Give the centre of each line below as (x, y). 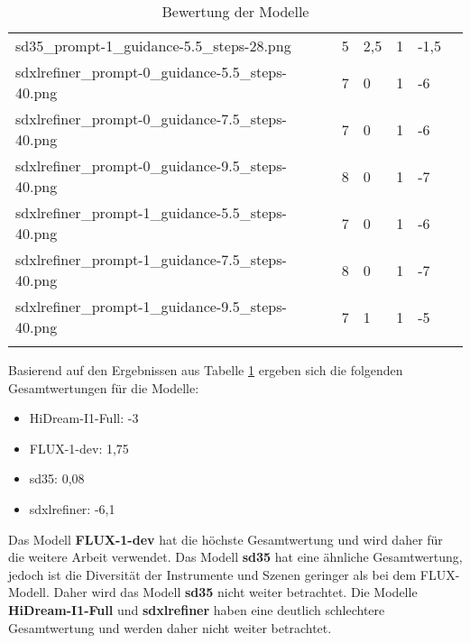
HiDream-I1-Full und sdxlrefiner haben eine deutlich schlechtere (197, 609)
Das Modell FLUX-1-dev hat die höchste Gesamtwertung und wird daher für (226, 539)
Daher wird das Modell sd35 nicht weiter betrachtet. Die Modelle (235, 592)
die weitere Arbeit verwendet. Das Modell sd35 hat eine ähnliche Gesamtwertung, (235, 557)
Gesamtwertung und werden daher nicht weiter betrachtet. (170, 627)
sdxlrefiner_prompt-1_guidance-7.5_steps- (151, 259)
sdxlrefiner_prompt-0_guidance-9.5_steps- (151, 165)
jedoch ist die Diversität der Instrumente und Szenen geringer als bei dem (212, 574)
